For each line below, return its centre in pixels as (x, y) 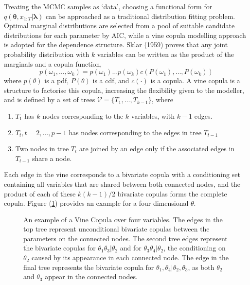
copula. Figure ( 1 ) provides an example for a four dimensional (96, 203)
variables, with (153, 116)
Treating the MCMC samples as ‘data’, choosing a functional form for (108, 6)
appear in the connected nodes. (91, 276)
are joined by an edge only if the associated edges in (157, 149)
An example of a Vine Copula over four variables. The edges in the (123, 219)
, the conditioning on (195, 248)
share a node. (52, 158)
